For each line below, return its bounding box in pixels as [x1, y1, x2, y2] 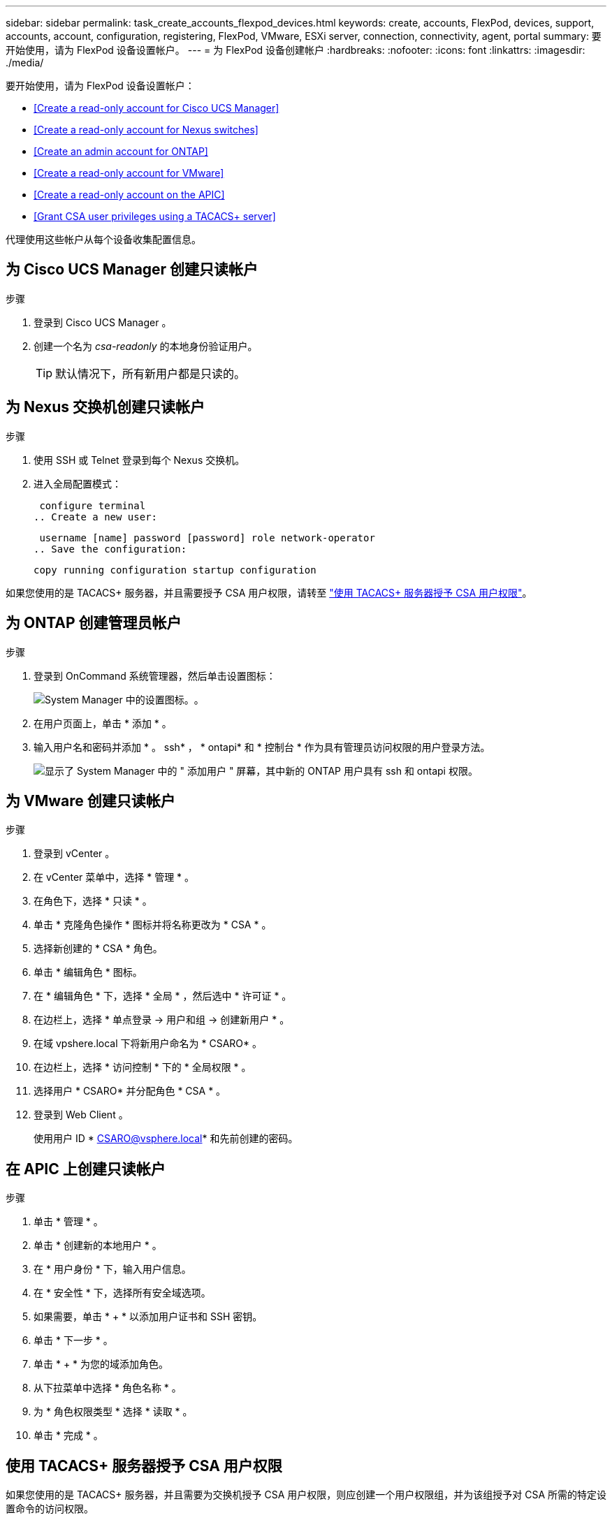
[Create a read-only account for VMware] [34, 167, 224, 179]
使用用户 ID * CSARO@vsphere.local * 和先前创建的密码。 [34, 1132, 298, 1145]
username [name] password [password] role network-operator [39, 532, 375, 543]
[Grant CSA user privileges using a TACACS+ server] [34, 210, 276, 222]
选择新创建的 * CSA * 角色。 [34, 942, 163, 955]
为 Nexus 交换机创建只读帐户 [6, 398, 205, 416]
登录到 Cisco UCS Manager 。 [34, 316, 172, 328]
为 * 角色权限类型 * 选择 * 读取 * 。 [34, 1405, 193, 1418]
